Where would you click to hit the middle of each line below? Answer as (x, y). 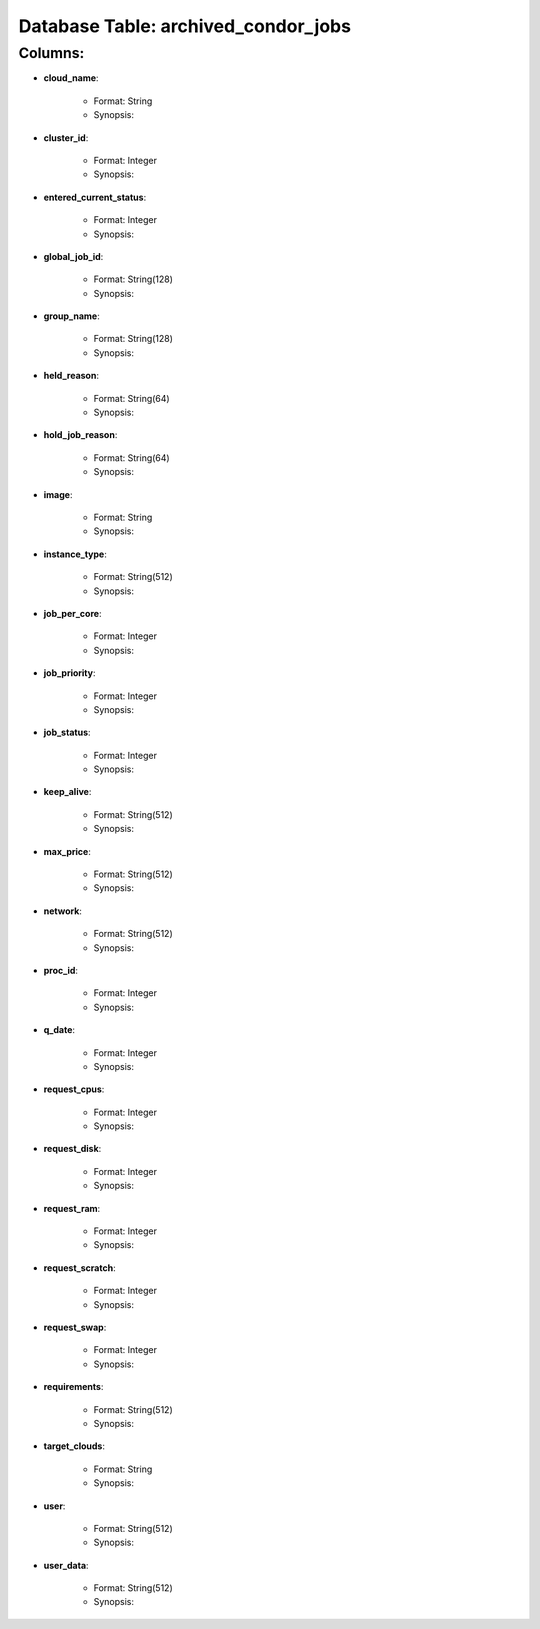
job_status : (67, 732)
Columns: (51, 53)
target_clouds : (74, 1446)
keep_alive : (67, 792)
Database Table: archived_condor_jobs (185, 26)
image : (58, 494)
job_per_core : (72, 613)
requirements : (73, 1387)
